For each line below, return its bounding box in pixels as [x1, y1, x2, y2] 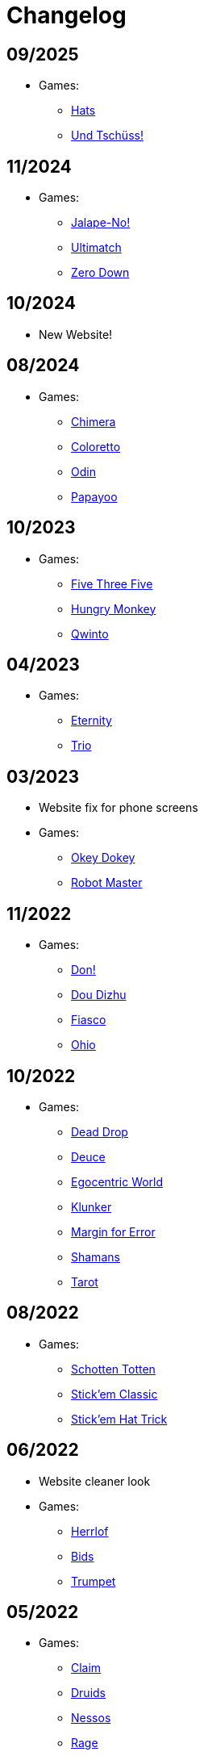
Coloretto [71, 439, 121, 454]
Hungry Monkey [71, 601, 156, 616]
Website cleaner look [39, 1474, 151, 1488]
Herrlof [71, 1524, 109, 1538]
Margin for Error [71, 1224, 156, 1239]
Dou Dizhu [71, 988, 127, 1002]
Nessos [71, 1711, 111, 1725]
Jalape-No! [71, 215, 131, 230]
